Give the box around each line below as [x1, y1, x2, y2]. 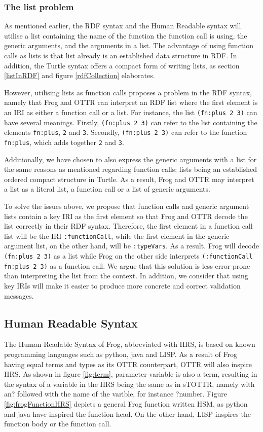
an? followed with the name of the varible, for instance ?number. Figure [4, 388, 227, 399]
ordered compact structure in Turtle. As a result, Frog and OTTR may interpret [4, 173, 254, 184]
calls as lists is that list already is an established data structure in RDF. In [4, 50, 237, 60]
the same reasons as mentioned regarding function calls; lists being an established [4, 164, 257, 174]
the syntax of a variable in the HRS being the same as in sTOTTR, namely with [4, 378, 255, 389]
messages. [4, 290, 34, 301]
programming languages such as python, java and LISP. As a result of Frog [4, 348, 238, 359]
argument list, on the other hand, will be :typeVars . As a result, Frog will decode [4, 240, 259, 251]
